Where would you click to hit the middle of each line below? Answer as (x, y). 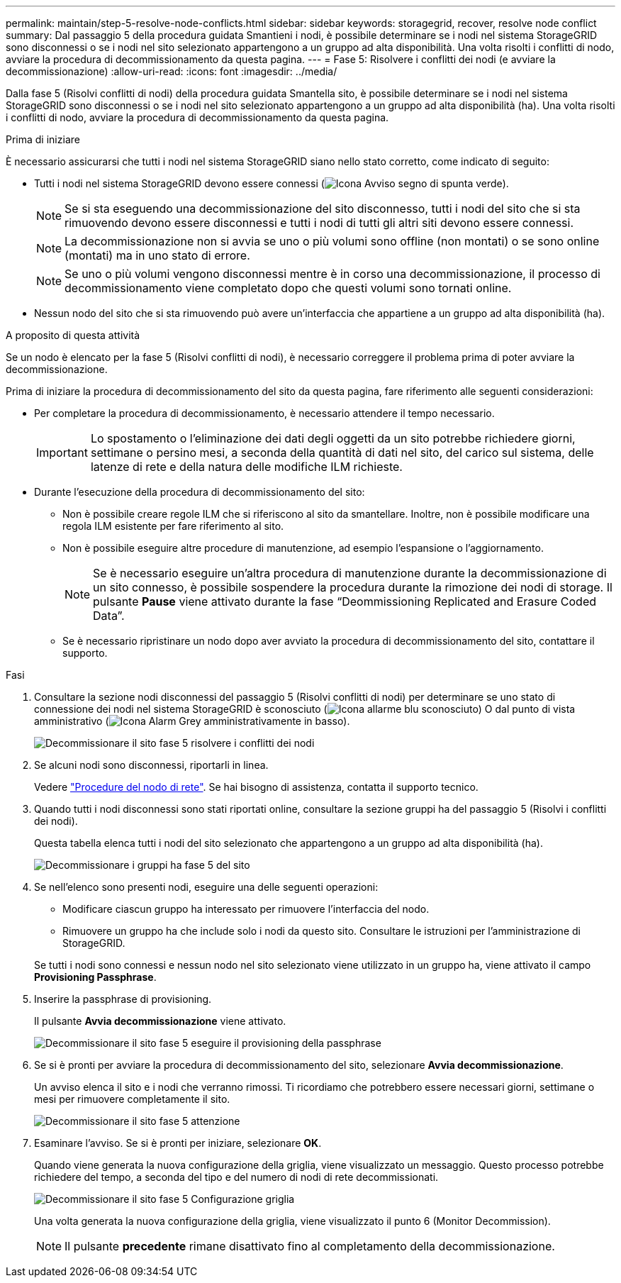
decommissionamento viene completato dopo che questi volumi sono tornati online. (288, 288)
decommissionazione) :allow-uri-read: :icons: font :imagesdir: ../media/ (172, 71)
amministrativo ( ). (192, 721)
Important (62, 452)
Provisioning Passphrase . (95, 977)
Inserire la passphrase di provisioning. (123, 999)
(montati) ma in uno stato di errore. (157, 255)
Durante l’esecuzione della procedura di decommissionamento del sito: (200, 492)
